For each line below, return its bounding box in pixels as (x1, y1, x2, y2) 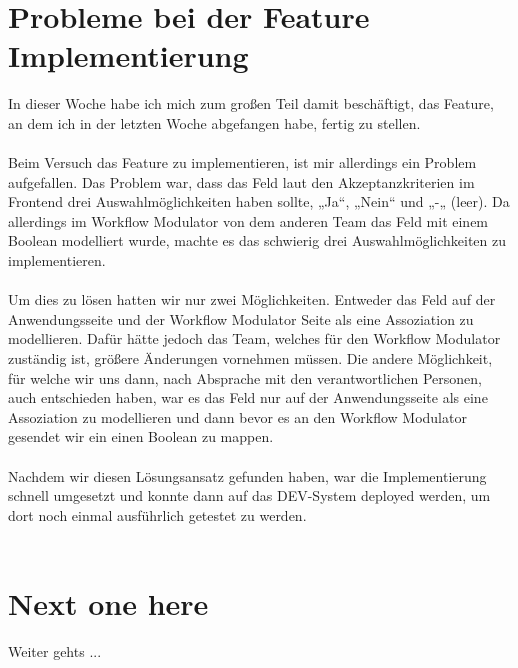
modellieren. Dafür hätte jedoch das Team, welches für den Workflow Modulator (8, 328, 501, 349)
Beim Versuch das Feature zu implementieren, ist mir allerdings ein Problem (8, 152, 477, 173)
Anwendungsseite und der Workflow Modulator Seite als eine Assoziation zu (8, 308, 474, 329)
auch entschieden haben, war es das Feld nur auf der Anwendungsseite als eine (8, 387, 488, 408)
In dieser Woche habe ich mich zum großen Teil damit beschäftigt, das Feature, (8, 93, 494, 114)
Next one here (8, 583, 209, 624)
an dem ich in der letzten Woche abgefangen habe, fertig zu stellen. (8, 112, 421, 133)
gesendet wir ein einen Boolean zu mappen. (8, 426, 274, 447)
